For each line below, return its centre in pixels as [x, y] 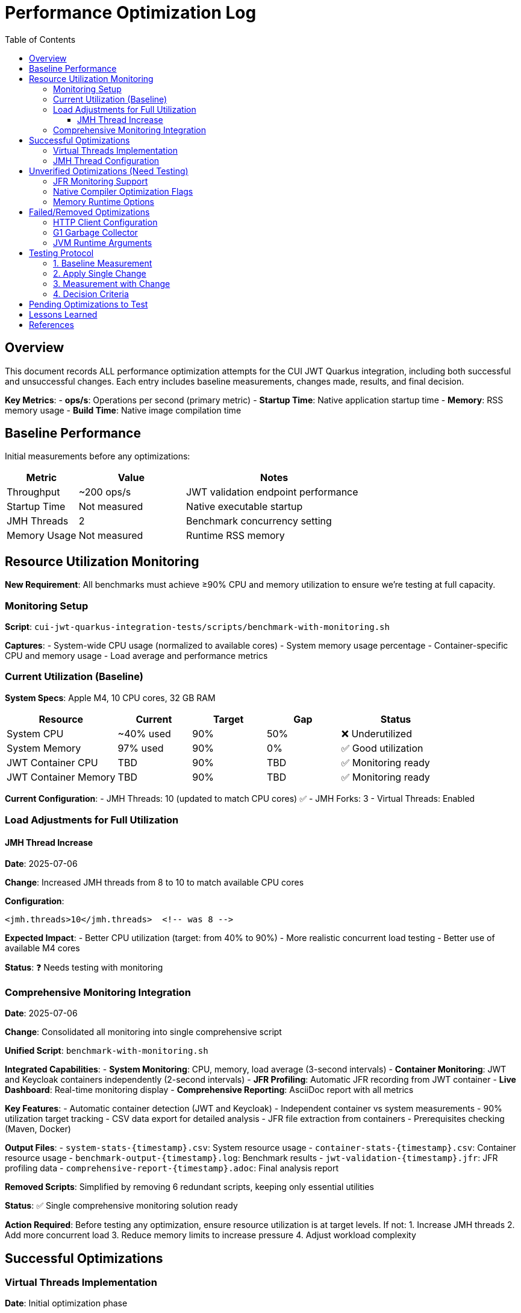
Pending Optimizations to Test [89, 304]
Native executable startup [245, 507]
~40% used [144, 733]
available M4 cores [42, 948]
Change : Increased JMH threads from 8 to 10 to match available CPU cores [154, 883]
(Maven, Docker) [38, 1129]
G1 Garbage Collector [95, 232]
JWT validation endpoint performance [272, 492]
